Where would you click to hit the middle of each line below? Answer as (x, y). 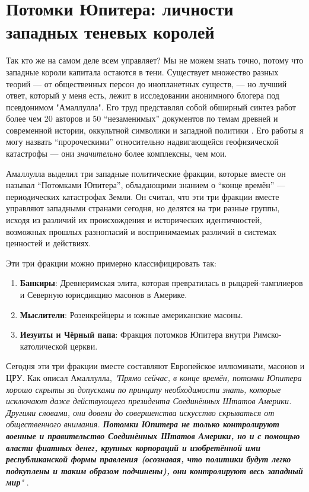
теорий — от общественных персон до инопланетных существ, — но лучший (146, 83)
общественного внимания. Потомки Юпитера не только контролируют (143, 424)
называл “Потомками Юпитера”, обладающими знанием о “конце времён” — (146, 185)
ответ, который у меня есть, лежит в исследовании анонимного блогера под (143, 95)
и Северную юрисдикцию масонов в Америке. (103, 294)
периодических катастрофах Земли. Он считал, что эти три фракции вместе (143, 196)
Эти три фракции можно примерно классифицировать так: (111, 263)
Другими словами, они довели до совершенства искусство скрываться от (140, 412)
